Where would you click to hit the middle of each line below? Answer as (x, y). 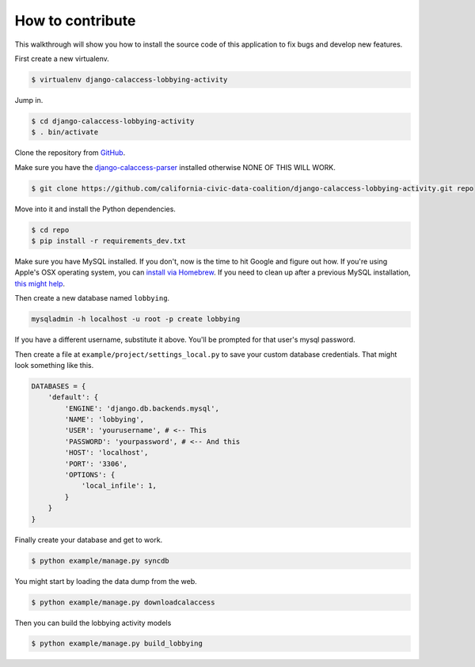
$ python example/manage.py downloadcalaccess (123, 602)
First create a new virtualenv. (62, 59)
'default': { (73, 397)
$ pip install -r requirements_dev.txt (108, 241)
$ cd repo (50, 230)
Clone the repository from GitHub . (70, 153)
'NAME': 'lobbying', (104, 420)
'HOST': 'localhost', (106, 453)
